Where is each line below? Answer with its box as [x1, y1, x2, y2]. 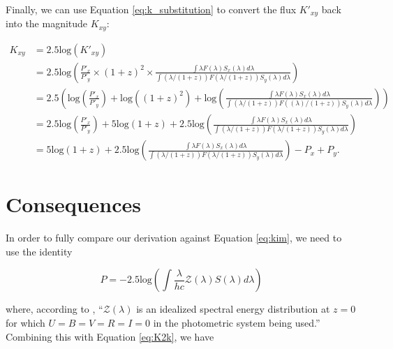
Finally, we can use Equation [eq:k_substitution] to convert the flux [6, 2, 297, 16]
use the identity [6, 244, 73, 258]
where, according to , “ [6, 302, 103, 316]
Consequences [6, 190, 142, 218]
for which [6, 315, 45, 329]
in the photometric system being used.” [153, 315, 320, 329]
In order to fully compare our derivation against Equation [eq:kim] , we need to [6, 230, 342, 245]
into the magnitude [6, 16, 88, 31]
